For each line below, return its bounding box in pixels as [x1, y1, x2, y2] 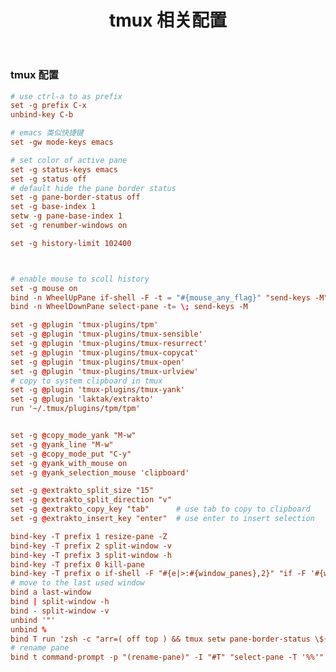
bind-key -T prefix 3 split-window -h [10, 550, 172, 560]
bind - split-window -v [10, 606, 110, 616]
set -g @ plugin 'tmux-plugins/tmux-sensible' [10, 329, 203, 340]
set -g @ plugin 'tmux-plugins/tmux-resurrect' [10, 339, 208, 349]
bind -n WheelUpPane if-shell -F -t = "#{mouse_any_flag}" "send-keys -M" [10, 292, 329, 303]
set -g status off [10, 174, 87, 184]
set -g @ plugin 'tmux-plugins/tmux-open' [10, 357, 186, 367]
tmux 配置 [10, 68, 60, 82]
